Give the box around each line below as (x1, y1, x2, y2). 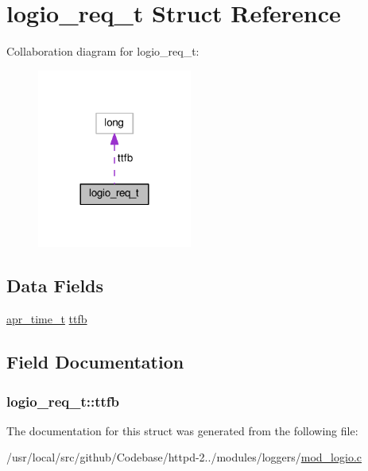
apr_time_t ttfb (6, 311, 87, 327)
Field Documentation (6, 349, 184, 374)
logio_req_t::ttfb (6, 391, 119, 411)
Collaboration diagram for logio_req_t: (6, 43, 199, 60)
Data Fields (6, 273, 104, 298)
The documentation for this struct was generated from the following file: (6, 422, 358, 438)
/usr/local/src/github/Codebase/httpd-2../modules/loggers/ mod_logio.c (6, 449, 362, 465)
